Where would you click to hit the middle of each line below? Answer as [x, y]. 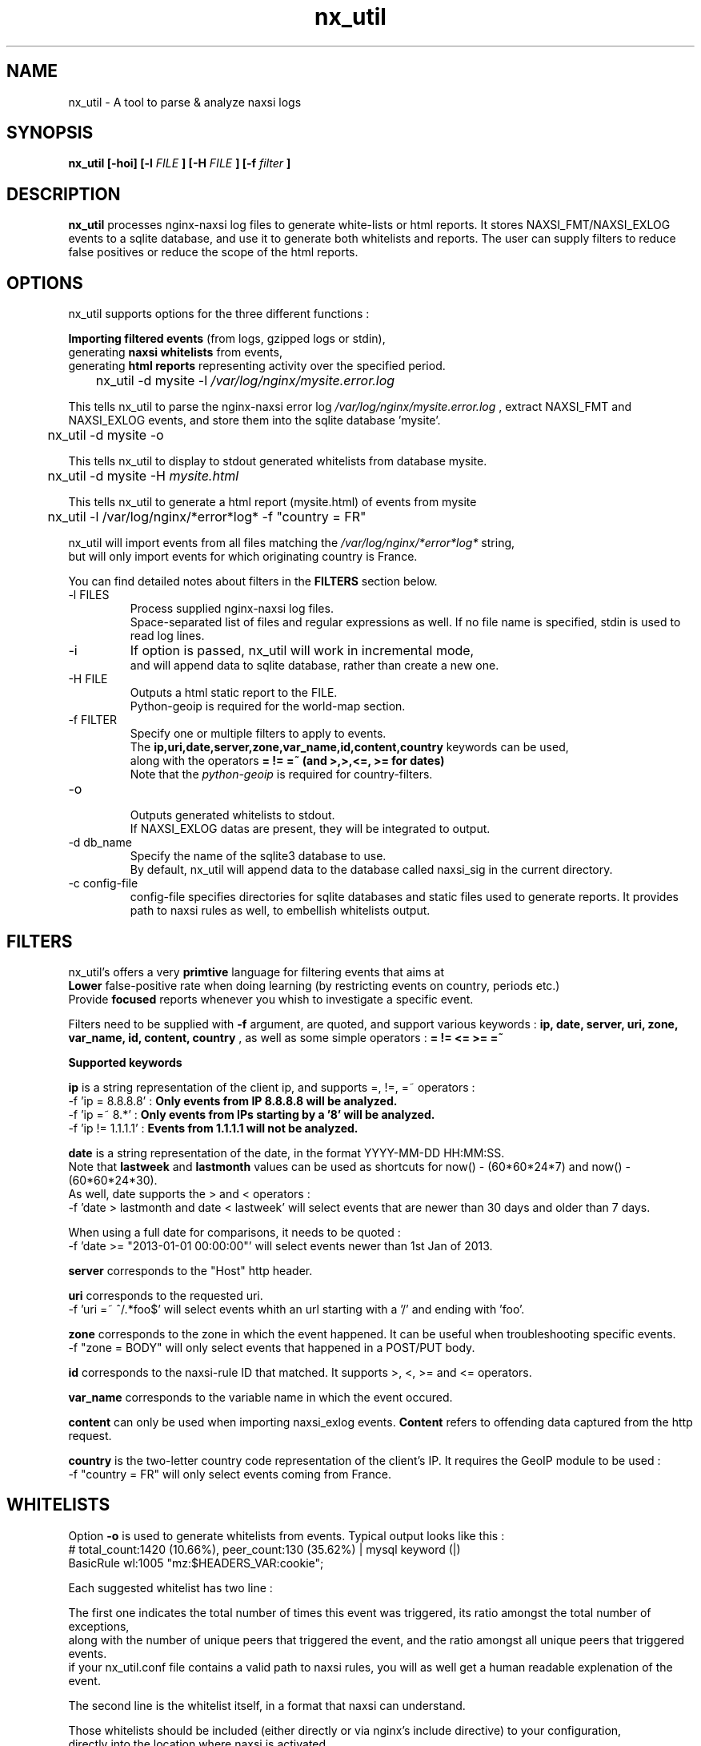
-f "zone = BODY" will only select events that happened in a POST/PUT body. [272, 1347]
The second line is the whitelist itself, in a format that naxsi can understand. [267, 1705]
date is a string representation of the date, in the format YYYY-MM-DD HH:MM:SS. [286, 1153]
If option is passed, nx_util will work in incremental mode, [302, 651]
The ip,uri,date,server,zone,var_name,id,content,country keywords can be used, [349, 747]
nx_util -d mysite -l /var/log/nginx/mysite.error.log [245, 381]
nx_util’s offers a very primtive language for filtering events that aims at [256, 972]
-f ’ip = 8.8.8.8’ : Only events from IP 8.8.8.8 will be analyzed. [233, 1100]
